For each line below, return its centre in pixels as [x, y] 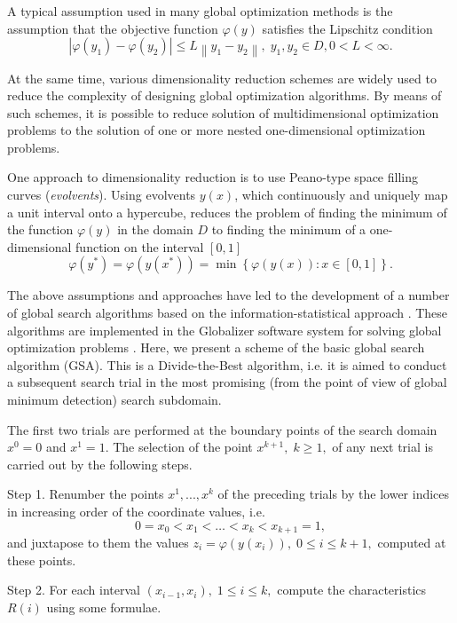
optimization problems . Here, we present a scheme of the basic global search [216, 347]
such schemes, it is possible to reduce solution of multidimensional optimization [223, 112]
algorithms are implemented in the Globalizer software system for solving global [225, 330]
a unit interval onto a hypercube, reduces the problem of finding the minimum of [227, 212]
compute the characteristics [352, 590]
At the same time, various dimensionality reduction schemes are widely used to [222, 78]
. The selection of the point [179, 447]
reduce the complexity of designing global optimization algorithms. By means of [225, 95]
